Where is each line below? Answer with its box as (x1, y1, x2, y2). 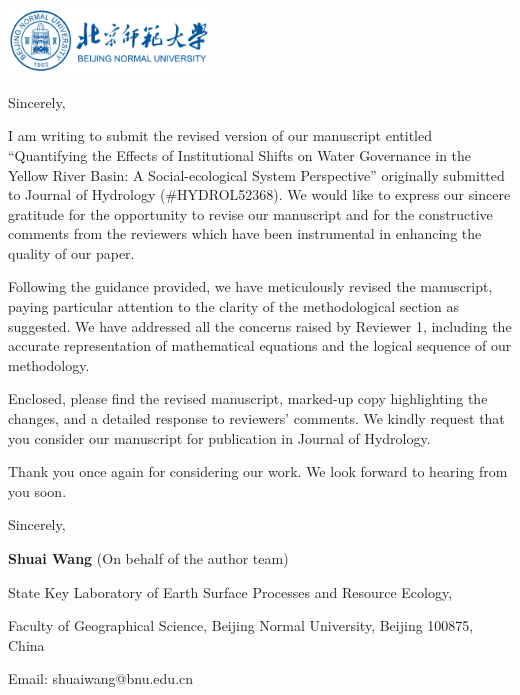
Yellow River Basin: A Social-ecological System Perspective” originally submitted (8, 164, 505, 185)
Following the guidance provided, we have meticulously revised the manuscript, (8, 276, 493, 297)
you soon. (8, 480, 67, 501)
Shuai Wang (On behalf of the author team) (8, 548, 289, 569)
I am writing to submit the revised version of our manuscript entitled (8, 125, 433, 146)
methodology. (8, 354, 90, 375)
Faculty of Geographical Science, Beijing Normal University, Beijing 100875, (8, 615, 474, 636)
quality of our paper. (8, 242, 135, 263)
